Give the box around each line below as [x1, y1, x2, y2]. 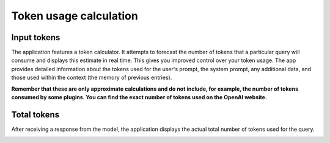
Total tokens [11, 110, 60, 120]
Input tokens [11, 32, 61, 43]
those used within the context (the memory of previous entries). [11, 74, 172, 82]
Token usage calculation [11, 9, 139, 23]
